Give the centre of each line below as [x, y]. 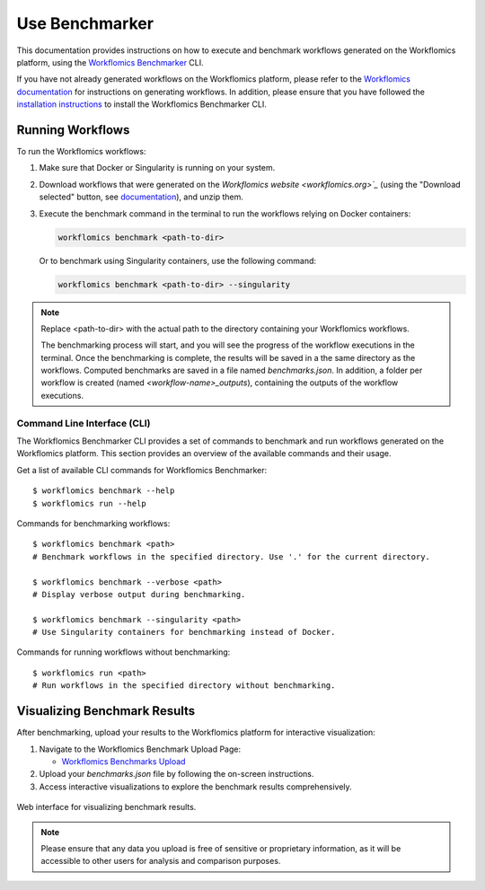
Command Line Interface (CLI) [84, 423]
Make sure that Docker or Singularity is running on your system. [157, 168]
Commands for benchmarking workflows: [93, 523]
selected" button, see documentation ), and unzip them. [141, 197]
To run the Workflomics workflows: [81, 152]
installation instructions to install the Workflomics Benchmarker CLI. [141, 104]
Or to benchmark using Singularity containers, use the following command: [178, 260]
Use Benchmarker [85, 23]
